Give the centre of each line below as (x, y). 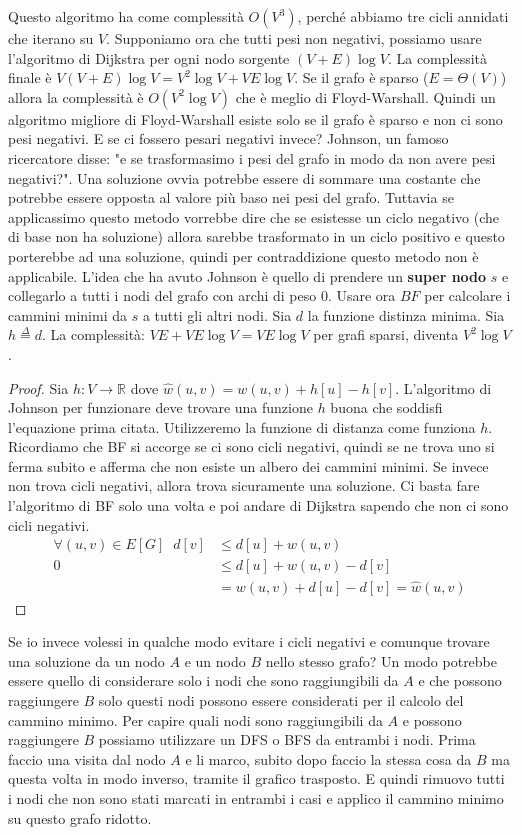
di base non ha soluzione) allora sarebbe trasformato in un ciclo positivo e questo (256, 236)
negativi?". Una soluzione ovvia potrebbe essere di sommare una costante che (244, 177)
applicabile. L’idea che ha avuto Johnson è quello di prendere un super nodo (247, 275)
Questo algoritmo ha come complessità (126, 16)
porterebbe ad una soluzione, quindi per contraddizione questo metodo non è (243, 255)
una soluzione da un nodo (86, 660)
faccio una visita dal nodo (87, 758)
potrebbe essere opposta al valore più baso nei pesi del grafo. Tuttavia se (231, 197)
